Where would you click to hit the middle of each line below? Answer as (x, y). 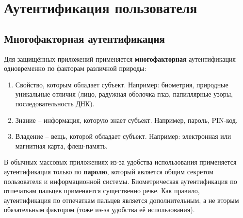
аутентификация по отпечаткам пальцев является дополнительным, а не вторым (121, 200)
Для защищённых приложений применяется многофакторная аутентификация (120, 59)
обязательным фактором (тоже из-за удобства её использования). (99, 210)
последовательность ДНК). (55, 103)
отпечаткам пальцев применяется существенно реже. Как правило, (102, 191)
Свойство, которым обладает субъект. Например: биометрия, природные (122, 84)
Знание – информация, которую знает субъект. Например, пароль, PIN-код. (126, 120)
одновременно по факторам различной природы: (75, 68)
